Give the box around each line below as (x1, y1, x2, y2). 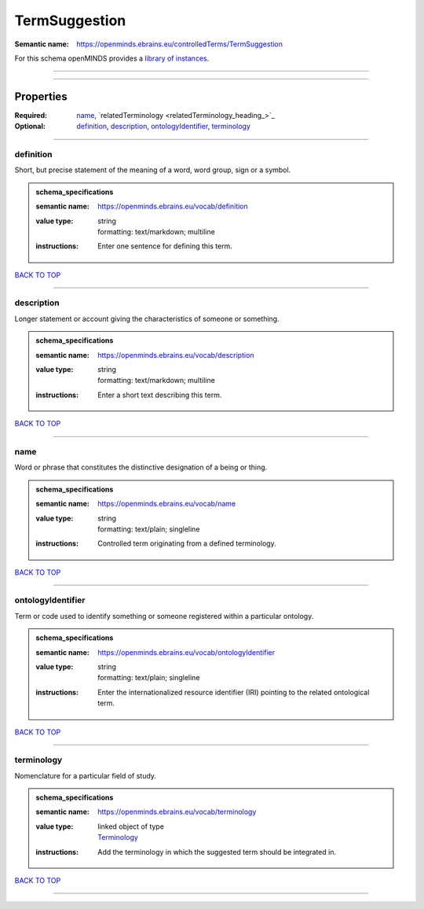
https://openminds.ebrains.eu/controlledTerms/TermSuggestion (76, 39, 283, 49)
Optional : (14, 122, 46, 131)
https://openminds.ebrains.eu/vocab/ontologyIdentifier (97, 647, 275, 657)
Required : (14, 110, 47, 120)
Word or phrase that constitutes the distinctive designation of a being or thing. (14, 462, 268, 472)
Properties (14, 90, 68, 103)
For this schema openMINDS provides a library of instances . (14, 53, 210, 63)
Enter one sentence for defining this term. (97, 241, 233, 251)
